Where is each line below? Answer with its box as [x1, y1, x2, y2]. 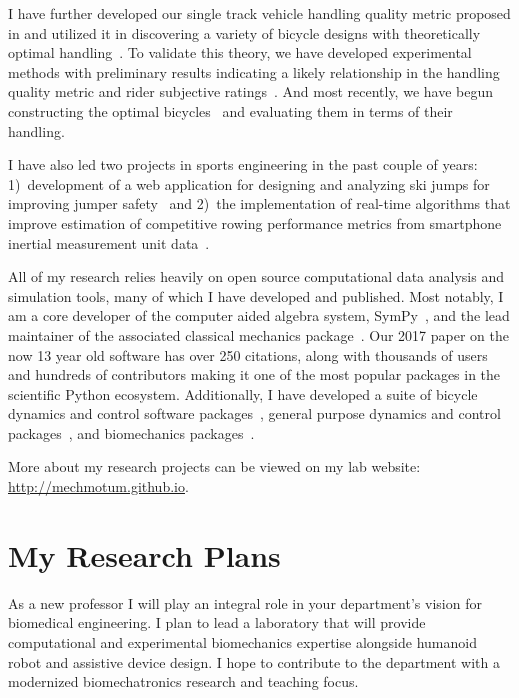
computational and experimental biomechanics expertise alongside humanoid [8, 631, 477, 652]
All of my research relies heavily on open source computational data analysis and [8, 266, 504, 287]
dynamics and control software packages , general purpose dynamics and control [8, 403, 501, 424]
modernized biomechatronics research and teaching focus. [8, 671, 359, 692]
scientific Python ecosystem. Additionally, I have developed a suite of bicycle [8, 383, 478, 404]
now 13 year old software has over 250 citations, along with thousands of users [8, 344, 488, 365]
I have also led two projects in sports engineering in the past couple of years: [8, 154, 478, 175]
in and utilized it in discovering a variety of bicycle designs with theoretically [8, 22, 481, 43]
